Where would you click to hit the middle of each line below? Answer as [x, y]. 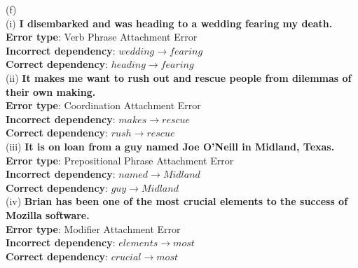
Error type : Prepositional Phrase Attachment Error [120, 160]
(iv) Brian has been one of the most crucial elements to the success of [177, 201]
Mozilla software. [48, 214]
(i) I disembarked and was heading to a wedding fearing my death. [169, 23]
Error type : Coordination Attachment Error [103, 105]
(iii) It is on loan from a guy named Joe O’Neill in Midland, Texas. [170, 146]
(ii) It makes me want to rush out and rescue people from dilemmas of [179, 77]
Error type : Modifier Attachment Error [93, 228]
